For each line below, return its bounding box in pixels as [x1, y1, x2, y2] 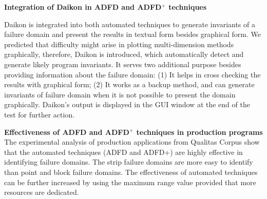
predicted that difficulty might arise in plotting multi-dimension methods [4, 38, 234, 49]
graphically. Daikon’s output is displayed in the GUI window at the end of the [4, 99, 250, 110]
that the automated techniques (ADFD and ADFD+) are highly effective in [4, 146, 243, 157]
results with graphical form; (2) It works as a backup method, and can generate [4, 79, 255, 90]
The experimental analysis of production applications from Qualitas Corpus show [4, 136, 260, 147]
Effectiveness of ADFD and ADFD [4, 126, 129, 137]
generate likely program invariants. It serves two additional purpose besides [4, 58, 241, 69]
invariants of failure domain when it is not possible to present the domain [4, 89, 236, 99]
